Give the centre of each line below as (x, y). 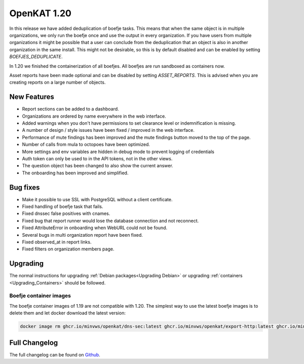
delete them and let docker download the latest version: (68, 313)
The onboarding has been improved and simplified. (75, 173)
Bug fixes (25, 187)
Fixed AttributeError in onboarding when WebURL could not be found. (94, 228)
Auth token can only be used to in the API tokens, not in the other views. (97, 158)
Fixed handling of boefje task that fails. (63, 206)
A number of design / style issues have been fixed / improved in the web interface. (108, 130)
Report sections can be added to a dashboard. (70, 109)
